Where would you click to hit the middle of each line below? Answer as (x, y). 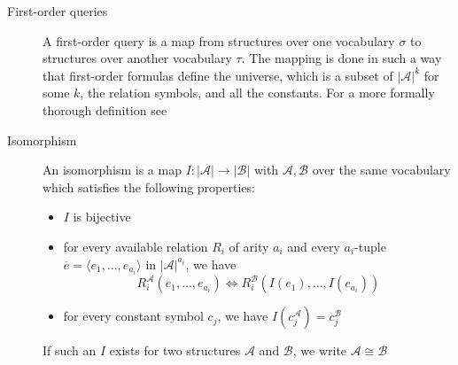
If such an (70, 350)
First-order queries (58, 11)
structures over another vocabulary (137, 58)
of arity (249, 246)
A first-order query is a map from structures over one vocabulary (219, 40)
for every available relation (136, 246)
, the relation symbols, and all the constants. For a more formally (257, 93)
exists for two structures (175, 350)
